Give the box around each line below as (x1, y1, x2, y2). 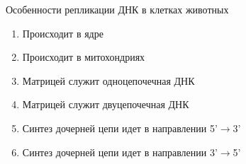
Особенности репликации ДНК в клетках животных (6, 2, 229, 16)
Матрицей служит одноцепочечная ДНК (22, 73, 195, 88)
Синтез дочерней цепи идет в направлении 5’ (22, 120, 218, 135)
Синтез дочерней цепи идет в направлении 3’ (22, 144, 218, 159)
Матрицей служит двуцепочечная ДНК (22, 97, 189, 112)
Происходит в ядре (22, 25, 104, 40)
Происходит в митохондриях (22, 49, 145, 64)
